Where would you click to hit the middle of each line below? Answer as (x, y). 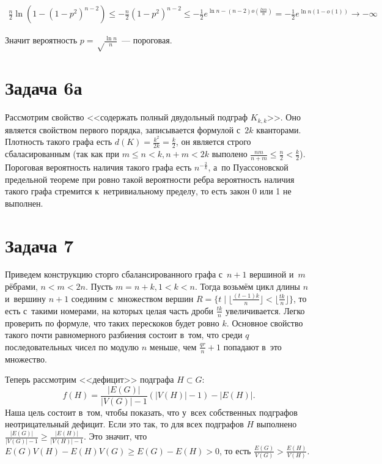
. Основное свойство (265, 322)
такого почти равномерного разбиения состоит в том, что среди (124, 335)
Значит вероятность (41, 40)
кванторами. (279, 129)
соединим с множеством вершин (132, 298)
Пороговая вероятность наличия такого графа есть (98, 167)
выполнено (277, 424)
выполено (230, 154)
